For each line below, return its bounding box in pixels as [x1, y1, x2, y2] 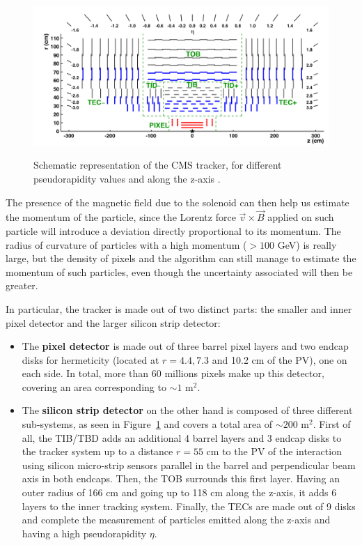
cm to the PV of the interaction [206, 444, 342, 459]
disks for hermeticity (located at [22, 352, 159, 367]
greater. [6, 278, 38, 293]
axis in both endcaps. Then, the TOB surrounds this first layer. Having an [22, 471, 340, 486]
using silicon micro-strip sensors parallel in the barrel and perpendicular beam [22, 457, 356, 472]
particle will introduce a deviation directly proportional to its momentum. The [6, 223, 341, 238]
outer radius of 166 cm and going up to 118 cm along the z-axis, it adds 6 [22, 485, 337, 500]
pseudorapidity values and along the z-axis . [33, 171, 221, 185]
